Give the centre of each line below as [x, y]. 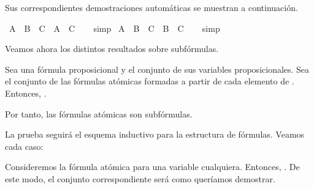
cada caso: [24, 146]
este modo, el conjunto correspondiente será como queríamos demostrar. [140, 178]
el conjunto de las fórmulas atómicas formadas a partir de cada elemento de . [150, 81]
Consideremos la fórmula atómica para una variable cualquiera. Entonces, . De [152, 167]
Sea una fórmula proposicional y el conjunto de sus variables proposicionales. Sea [157, 69]
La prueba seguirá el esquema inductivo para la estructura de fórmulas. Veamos [155, 134]
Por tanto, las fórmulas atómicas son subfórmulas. [99, 113]
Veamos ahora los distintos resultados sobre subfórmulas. [112, 49]
